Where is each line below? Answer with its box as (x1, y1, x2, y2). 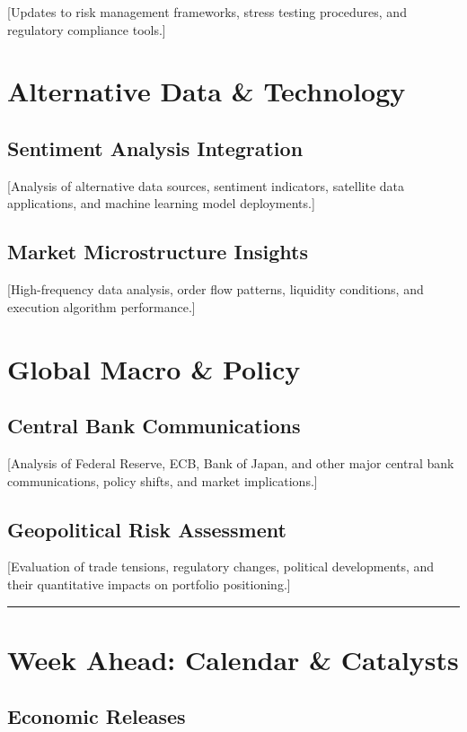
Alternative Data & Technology (7, 73, 406, 109)
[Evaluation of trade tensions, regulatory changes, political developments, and (7, 557, 435, 576)
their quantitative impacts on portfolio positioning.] (7, 574, 291, 593)
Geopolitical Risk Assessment (7, 515, 286, 543)
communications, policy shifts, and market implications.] (7, 471, 318, 490)
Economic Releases (7, 702, 186, 730)
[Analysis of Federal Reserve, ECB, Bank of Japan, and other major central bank (7, 453, 454, 472)
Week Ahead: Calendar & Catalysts (7, 640, 459, 677)
